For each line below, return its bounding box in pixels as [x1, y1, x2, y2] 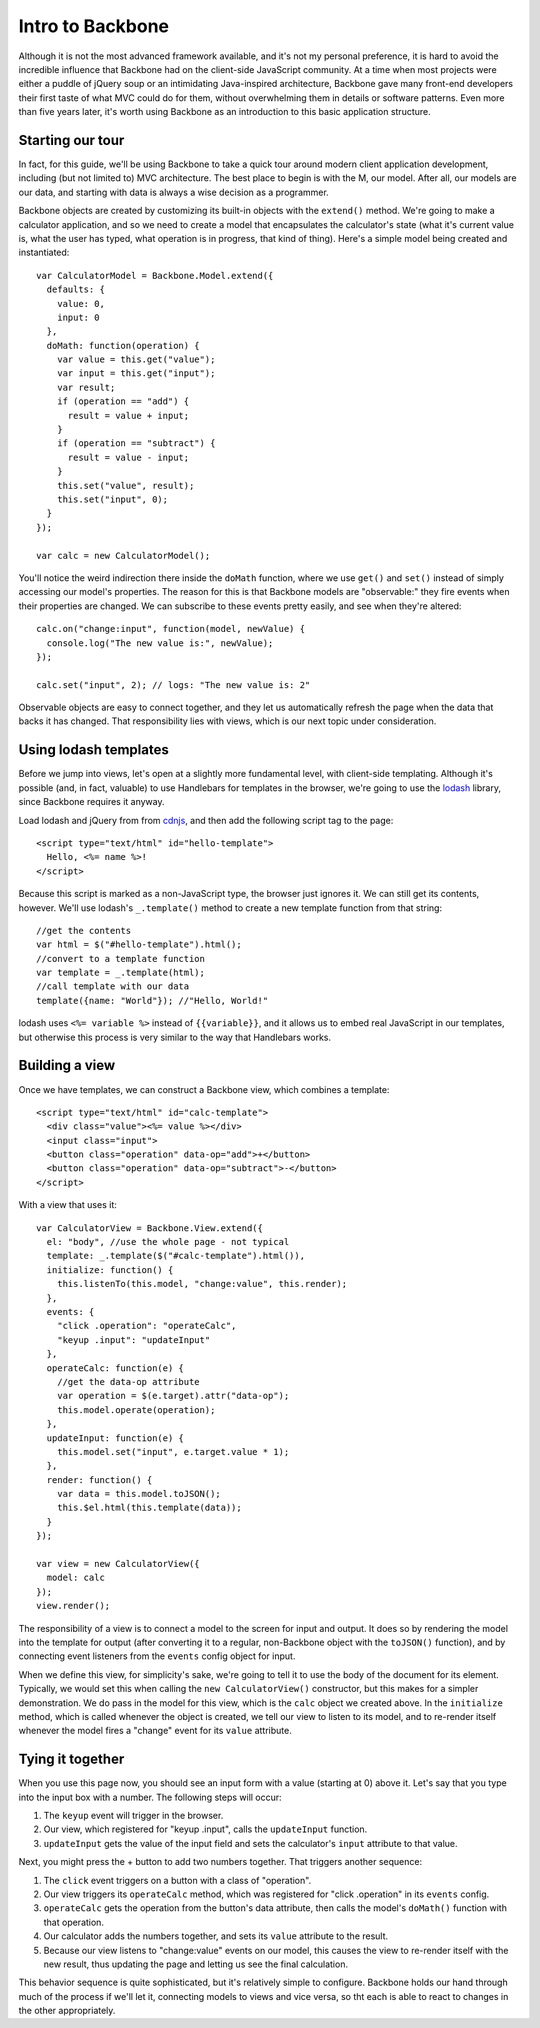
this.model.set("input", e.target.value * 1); [56, 1446, 290, 1457]
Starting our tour [18, 131, 125, 149]
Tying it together [18, 1751, 125, 1768]
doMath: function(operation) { [46, 340, 200, 351]
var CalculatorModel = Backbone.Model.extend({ [36, 270, 274, 281]
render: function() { [46, 1474, 153, 1485]
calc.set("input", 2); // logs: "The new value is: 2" [36, 679, 311, 690]
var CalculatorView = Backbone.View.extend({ [36, 1222, 264, 1234]
